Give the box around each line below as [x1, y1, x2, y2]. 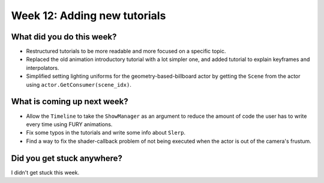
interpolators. [26, 64, 59, 71]
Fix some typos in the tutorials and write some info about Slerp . [26, 129, 186, 136]
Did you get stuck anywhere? [11, 153, 123, 163]
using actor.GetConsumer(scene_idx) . [26, 81, 131, 88]
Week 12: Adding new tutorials [11, 9, 166, 22]
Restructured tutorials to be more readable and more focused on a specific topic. [26, 48, 226, 55]
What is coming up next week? [11, 96, 128, 107]
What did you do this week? [11, 32, 117, 42]
